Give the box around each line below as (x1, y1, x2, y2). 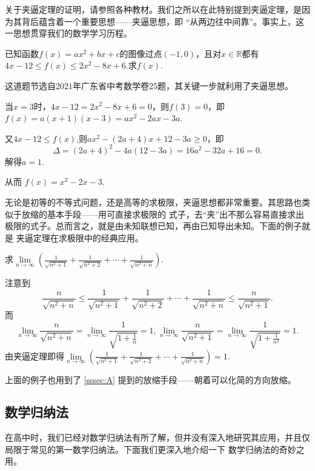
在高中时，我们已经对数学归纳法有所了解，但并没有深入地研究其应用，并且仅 (5, 431, 310, 444)
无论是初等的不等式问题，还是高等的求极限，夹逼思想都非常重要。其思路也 (5, 196, 302, 209)
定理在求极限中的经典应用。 (33, 231, 144, 244)
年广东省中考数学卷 (73, 79, 149, 92)
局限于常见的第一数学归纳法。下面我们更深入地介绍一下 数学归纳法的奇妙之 (5, 443, 305, 455)
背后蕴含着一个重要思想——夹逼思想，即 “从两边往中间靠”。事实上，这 (21, 15, 304, 27)
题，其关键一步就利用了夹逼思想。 (157, 79, 293, 92)
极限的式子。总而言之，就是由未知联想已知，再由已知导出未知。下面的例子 (5, 219, 302, 232)
